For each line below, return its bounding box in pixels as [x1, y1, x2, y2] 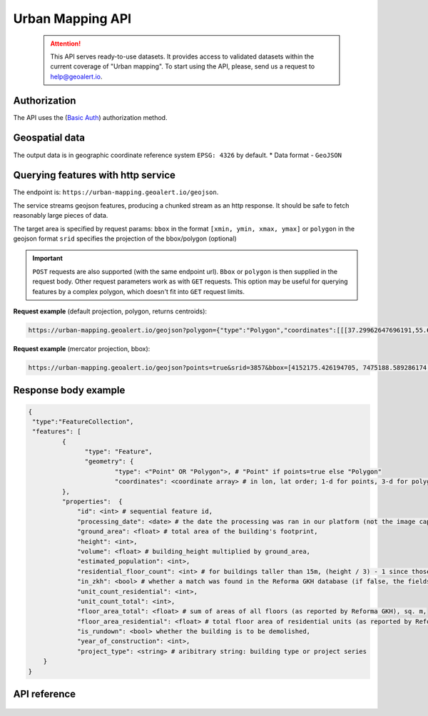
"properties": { [61, 498, 123, 506]
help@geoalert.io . [50, 72, 103, 81]
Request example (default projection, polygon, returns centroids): [13, 307, 207, 316]
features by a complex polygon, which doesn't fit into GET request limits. [32, 287, 245, 296]
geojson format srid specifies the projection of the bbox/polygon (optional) [13, 234, 237, 243]
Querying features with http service [13, 169, 176, 181]
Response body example [13, 384, 126, 396]
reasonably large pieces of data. [13, 211, 108, 220]
